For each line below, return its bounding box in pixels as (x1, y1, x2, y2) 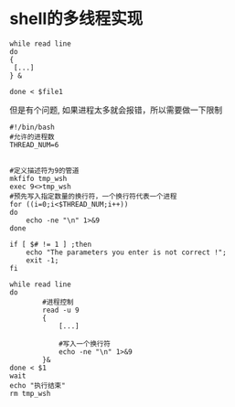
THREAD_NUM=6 (9, 140, 59, 149)
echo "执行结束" (9, 380, 66, 390)
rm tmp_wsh (9, 389, 51, 398)
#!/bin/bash (9, 123, 55, 132)
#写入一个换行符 (58, 339, 112, 348)
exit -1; (26, 255, 59, 265)
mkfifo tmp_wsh (9, 174, 68, 183)
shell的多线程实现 (9, 8, 144, 29)
